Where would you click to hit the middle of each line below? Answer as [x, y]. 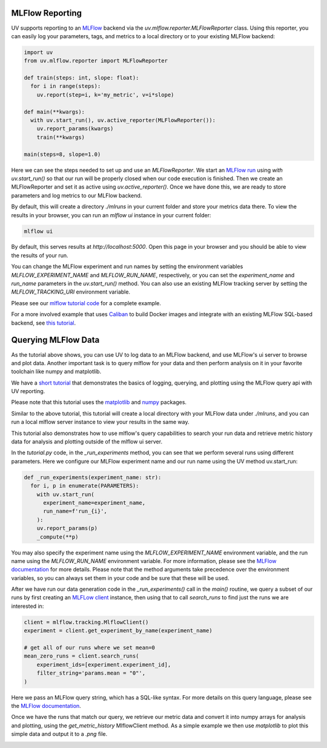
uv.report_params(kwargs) [75, 129]
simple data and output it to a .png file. [59, 734]
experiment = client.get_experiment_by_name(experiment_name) [118, 631]
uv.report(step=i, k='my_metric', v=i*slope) [105, 95]
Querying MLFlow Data [55, 340]
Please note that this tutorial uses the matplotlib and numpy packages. [99, 402]
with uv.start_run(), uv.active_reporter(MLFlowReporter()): [123, 120]
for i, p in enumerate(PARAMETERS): [85, 486]
